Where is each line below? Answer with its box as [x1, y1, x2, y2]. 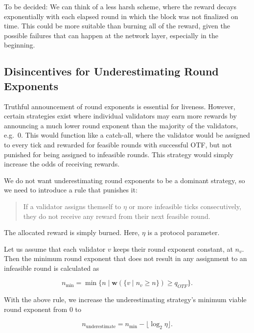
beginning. [4, 40, 35, 50]
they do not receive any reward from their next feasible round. [23, 211, 210, 221]
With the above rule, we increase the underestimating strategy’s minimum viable [4, 294, 247, 305]
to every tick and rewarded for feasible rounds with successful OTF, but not [4, 139, 232, 149]
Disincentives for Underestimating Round [4, 64, 219, 79]
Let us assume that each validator [4, 243, 106, 254]
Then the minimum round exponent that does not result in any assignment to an [4, 253, 247, 263]
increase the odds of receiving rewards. [4, 159, 120, 169]
